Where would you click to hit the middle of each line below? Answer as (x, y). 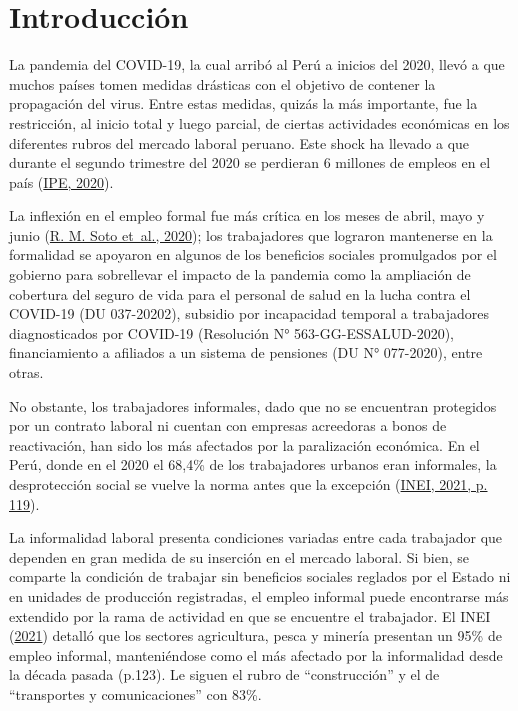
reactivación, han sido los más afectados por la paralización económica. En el (244, 444)
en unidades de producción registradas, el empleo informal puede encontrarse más (259, 595)
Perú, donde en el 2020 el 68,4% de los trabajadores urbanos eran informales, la (253, 464)
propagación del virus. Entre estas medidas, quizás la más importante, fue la (243, 103)
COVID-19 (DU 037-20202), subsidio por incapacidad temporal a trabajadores (249, 313)
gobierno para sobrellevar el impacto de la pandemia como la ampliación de (240, 274)
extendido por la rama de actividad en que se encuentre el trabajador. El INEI (250, 615)
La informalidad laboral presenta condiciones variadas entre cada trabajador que (256, 537)
